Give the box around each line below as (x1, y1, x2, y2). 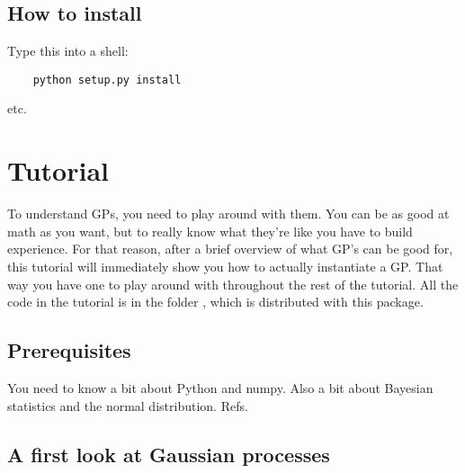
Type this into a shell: (7, 41, 129, 60)
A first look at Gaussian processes (7, 440, 330, 468)
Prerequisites (7, 336, 131, 364)
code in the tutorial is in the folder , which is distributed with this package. (7, 292, 424, 311)
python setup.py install (32, 73, 182, 86)
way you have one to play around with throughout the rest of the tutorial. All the (7, 274, 459, 293)
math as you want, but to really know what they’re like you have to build (7, 221, 413, 240)
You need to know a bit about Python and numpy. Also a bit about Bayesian (7, 378, 434, 397)
